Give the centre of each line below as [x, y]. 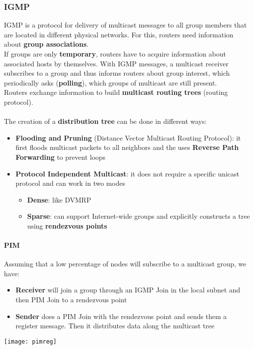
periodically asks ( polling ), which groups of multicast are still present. [111, 82]
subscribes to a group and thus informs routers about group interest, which [117, 73]
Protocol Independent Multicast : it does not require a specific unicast [127, 173]
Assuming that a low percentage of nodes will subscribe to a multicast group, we [125, 264]
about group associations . [46, 44]
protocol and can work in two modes [70, 183]
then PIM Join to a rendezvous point [71, 300]
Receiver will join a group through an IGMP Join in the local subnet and [128, 290]
